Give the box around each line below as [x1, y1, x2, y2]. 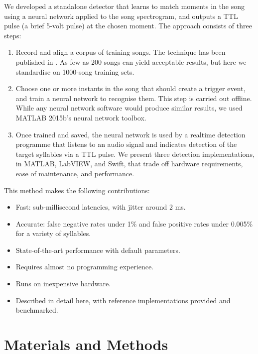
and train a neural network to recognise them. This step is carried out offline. [15, 93, 252, 103]
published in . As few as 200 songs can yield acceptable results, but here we [15, 56, 247, 67]
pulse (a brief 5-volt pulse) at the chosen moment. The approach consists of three [4, 20, 252, 31]
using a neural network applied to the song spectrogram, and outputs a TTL [4, 10, 238, 21]
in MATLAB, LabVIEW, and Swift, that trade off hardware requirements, [15, 158, 243, 169]
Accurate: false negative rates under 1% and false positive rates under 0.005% [15, 218, 253, 229]
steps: [4, 30, 21, 40]
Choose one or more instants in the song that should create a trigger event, [15, 83, 246, 94]
